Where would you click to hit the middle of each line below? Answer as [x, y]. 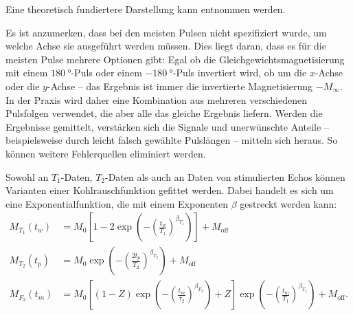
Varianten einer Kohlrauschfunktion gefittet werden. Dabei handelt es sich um [170, 190]
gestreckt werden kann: [288, 203]
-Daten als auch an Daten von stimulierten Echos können [225, 176]
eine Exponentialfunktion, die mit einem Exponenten [117, 203]
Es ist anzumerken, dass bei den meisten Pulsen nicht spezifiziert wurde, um [166, 32]
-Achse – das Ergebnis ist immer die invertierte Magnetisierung [180, 86]
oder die [23, 86]
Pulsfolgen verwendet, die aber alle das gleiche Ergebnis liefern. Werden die [164, 113]
